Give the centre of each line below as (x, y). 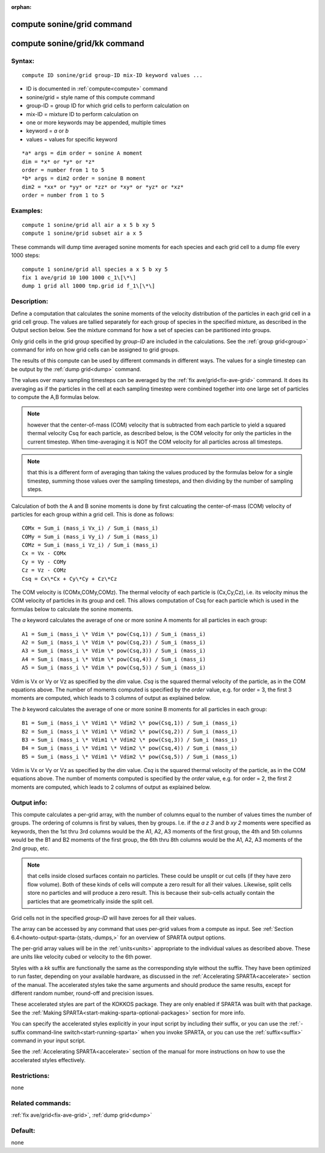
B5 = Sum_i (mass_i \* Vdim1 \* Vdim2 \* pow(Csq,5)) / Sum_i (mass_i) (130, 756)
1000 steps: (26, 255)
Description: (29, 301)
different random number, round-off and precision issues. (82, 994)
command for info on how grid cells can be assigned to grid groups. (95, 350)
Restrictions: (30, 1075)
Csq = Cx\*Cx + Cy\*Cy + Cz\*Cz (70, 579)
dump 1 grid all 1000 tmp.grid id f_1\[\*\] (89, 286)
